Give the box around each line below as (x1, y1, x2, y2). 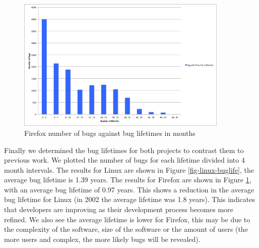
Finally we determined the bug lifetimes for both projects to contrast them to (4, 144, 244, 155)
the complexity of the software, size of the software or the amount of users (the (4, 224, 248, 234)
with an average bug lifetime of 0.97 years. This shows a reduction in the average (4, 184, 254, 194)
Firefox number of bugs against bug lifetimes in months (24, 127, 196, 138)
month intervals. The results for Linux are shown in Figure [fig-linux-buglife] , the (4, 164, 254, 175)
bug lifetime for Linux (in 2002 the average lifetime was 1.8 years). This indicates (4, 194, 255, 205)
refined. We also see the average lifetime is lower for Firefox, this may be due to (4, 214, 250, 224)
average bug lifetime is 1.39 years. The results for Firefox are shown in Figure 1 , (4, 174, 251, 185)
